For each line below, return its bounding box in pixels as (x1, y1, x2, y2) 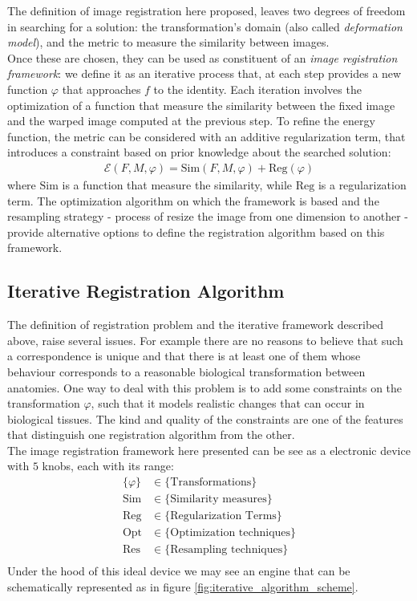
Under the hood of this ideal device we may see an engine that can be (7, 562, 350, 579)
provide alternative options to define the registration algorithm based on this (7, 223, 385, 240)
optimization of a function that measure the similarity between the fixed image (7, 96, 395, 113)
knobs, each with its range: (42, 457, 174, 474)
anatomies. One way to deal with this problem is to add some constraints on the (7, 379, 403, 396)
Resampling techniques (170, 544, 283, 556)
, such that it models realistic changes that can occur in (91, 395, 365, 412)
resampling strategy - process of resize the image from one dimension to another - (7, 208, 408, 225)
